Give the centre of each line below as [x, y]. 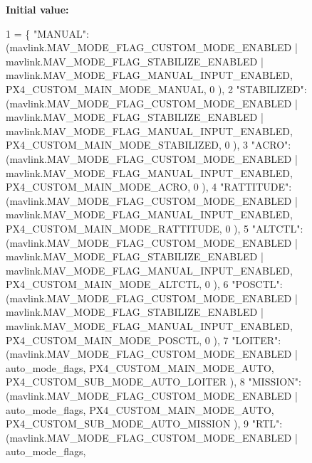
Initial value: [37, 9]
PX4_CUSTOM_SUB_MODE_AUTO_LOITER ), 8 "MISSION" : [154, 382]
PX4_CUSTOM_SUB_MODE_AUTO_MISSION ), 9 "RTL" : [144, 424]
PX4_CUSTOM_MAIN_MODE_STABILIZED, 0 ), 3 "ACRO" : [149, 145]
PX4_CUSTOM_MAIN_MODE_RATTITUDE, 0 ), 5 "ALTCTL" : [155, 228]
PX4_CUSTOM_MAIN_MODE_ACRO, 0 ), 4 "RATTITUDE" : [149, 187]
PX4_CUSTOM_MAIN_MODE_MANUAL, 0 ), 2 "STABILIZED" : [156, 89]
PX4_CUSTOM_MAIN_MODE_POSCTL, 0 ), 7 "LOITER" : [144, 340]
